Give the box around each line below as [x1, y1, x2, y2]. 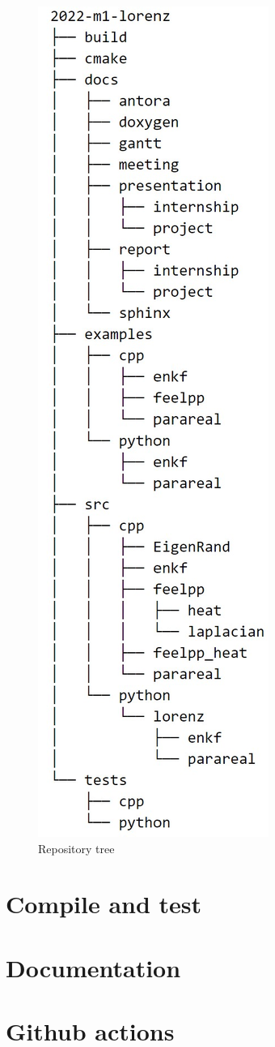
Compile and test [6, 887, 202, 920]
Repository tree [38, 839, 115, 856]
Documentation [6, 950, 181, 984]
